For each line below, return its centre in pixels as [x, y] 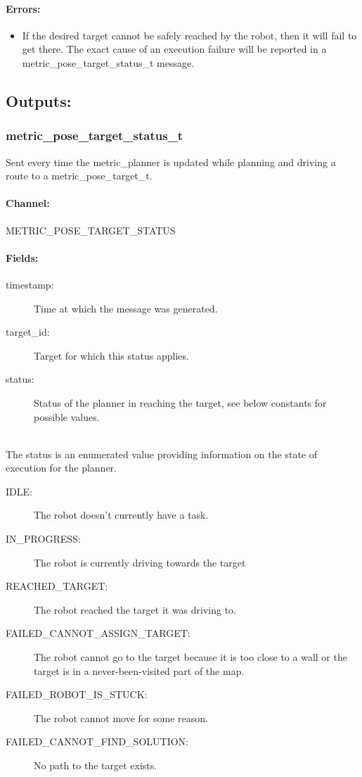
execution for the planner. [61, 468]
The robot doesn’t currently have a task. [121, 515]
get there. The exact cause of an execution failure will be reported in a [174, 49]
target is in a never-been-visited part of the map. [139, 670]
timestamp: [30, 284]
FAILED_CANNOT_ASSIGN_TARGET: [98, 633]
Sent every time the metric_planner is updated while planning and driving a [171, 162]
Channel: [28, 203]
